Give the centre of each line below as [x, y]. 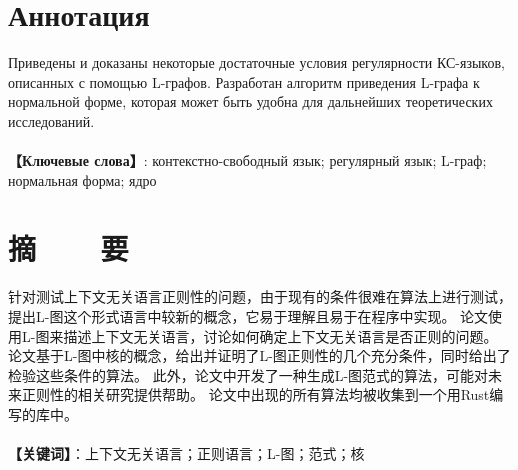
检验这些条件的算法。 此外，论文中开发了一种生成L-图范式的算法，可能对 [248, 374]
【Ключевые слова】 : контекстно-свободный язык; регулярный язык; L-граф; [247, 160]
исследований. [51, 120]
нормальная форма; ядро [82, 179]
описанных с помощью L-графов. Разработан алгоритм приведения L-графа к [244, 81]
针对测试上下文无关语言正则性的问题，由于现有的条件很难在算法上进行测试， [260, 296]
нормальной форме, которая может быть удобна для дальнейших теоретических [250, 101]
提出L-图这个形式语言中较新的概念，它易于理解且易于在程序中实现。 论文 [248, 316]
